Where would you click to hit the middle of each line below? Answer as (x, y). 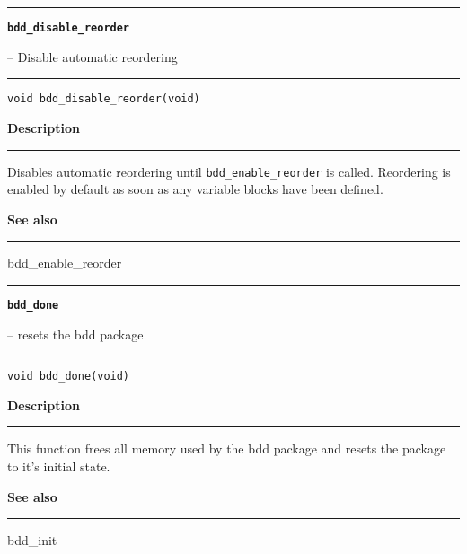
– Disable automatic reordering (93, 56)
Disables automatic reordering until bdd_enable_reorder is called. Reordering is (229, 171)
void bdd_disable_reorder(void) (104, 99)
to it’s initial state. (59, 466)
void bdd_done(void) (69, 377)
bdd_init (32, 540)
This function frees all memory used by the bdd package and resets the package (227, 448)
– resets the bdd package (75, 334)
